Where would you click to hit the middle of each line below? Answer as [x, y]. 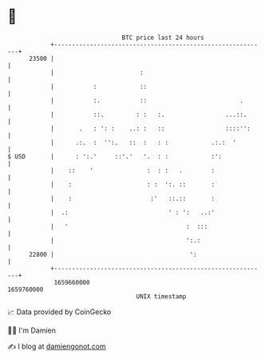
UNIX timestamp [161, 296]
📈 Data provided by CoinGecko [59, 312]
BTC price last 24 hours [163, 38]
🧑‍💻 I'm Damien [32, 330]
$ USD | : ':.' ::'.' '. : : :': [115, 156]
